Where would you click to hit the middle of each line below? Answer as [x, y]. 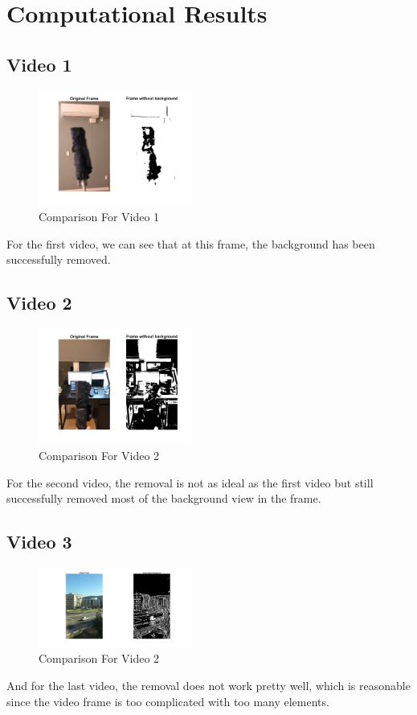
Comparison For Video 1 [99, 217]
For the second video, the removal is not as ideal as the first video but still [190, 482]
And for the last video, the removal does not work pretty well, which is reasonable [208, 686]
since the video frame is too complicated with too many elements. [168, 701]
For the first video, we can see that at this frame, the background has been [191, 243]
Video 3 [39, 542]
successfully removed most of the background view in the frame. [164, 498]
